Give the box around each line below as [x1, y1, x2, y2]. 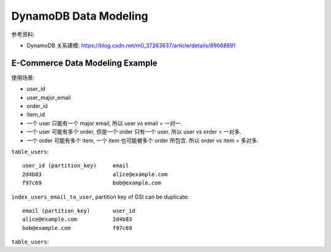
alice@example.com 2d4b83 [22, 216, 132, 223]
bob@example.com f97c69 [22, 224, 132, 231]
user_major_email [26, 94, 71, 101]
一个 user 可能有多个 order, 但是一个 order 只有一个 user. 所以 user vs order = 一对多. [26, 128, 242, 136]
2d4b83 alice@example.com [22, 170, 168, 178]
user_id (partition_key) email [22, 162, 129, 169]
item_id [26, 111, 45, 118]
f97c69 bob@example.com [22, 180, 162, 186]
